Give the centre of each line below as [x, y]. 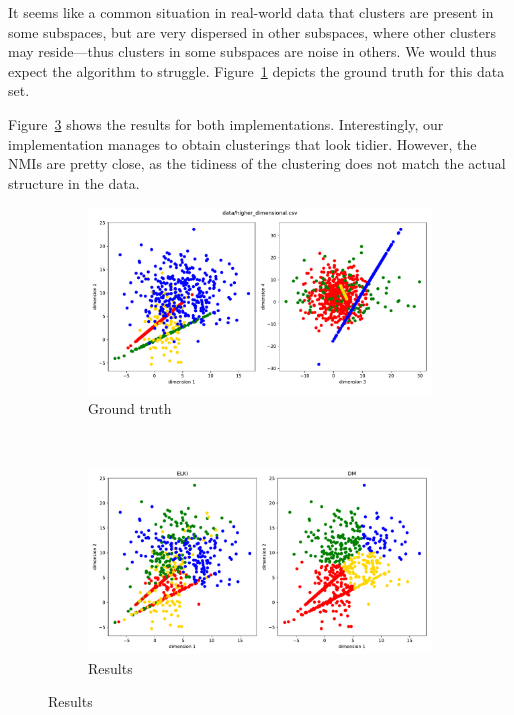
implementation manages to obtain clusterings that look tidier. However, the [242, 143]
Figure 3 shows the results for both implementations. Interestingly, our [226, 123]
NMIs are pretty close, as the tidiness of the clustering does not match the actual [257, 163]
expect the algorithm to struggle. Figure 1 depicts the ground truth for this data [256, 70]
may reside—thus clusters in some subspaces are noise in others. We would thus [252, 51]
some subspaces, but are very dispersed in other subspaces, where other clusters [252, 31]
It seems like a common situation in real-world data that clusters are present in [251, 12]
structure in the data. [74, 182]
